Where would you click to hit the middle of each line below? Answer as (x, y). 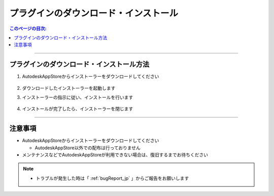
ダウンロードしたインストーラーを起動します (69, 88)
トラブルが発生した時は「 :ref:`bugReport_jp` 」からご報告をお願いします (112, 178)
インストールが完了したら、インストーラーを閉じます (78, 109)
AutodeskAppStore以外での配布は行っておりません (88, 148)
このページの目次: (28, 28)
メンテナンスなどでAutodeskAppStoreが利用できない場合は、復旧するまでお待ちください (115, 155)
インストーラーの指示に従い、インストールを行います (78, 97)
